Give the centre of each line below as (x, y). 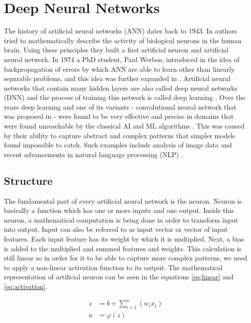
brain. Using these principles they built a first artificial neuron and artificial (116, 50)
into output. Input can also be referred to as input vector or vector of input (116, 229)
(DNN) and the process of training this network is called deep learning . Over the (125, 97)
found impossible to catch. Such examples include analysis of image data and (118, 145)
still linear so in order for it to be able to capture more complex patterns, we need (125, 258)
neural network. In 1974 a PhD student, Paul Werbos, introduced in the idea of (122, 59)
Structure (28, 180)
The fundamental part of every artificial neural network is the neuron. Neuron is (123, 201)
